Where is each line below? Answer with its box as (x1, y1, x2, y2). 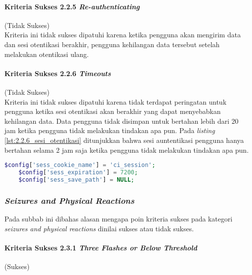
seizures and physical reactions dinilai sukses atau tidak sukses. (4, 223, 194, 233)
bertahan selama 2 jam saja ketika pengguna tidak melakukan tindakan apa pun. (4, 144, 249, 155)
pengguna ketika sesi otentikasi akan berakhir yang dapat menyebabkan (4, 106, 221, 116)
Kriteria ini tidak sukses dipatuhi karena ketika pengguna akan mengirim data (4, 29, 241, 40)
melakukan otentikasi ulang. (4, 49, 89, 59)
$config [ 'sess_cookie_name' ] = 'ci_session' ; (4, 162, 155, 169)
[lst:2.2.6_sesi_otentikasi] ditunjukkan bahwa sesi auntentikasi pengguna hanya (4, 135, 244, 145)
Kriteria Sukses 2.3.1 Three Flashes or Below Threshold (4, 242, 198, 252)
